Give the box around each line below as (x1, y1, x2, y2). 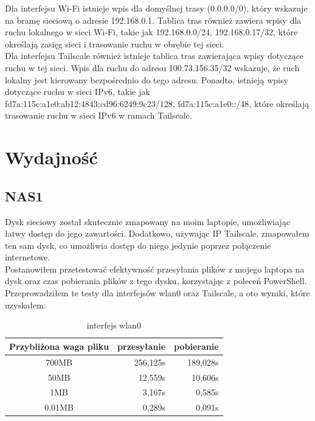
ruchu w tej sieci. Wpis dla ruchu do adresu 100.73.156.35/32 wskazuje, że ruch (5, 61, 300, 74)
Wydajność (5, 145, 98, 170)
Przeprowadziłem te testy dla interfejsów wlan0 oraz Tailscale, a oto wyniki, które (5, 287, 310, 299)
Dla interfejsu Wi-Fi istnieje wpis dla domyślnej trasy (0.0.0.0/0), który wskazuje (5, 2, 308, 14)
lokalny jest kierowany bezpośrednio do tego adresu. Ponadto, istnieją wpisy (5, 73, 288, 86)
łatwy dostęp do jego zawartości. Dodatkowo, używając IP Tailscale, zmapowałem (5, 227, 310, 240)
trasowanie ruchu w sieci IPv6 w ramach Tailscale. (5, 109, 192, 122)
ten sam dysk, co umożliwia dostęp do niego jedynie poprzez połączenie (5, 238, 271, 251)
